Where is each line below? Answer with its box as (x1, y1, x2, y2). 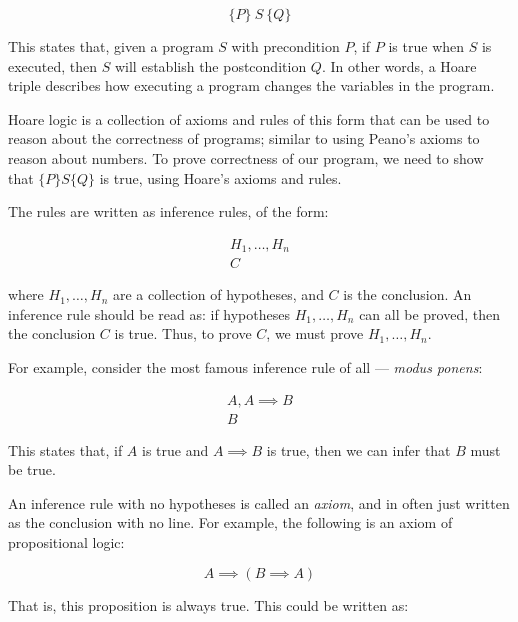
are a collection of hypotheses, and (112, 284, 324, 305)
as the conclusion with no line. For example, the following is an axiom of (8, 512, 453, 533)
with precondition (231, 36, 340, 56)
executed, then (8, 55, 98, 76)
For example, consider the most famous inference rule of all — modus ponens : (8, 357, 483, 378)
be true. (8, 459, 56, 480)
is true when (388, 36, 465, 56)
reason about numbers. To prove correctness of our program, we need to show (8, 147, 484, 168)
